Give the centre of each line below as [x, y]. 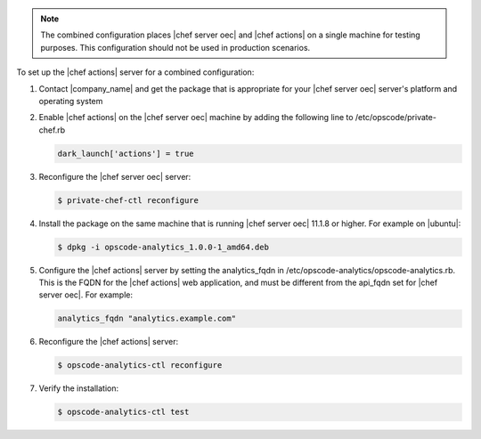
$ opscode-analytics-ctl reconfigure [140, 366]
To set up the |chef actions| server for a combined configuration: [135, 72]
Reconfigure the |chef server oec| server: [115, 176]
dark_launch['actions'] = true [126, 153]
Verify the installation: [79, 388]
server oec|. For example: [86, 295]
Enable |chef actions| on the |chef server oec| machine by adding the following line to [196, 118]
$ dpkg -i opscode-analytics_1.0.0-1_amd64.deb [163, 247]
